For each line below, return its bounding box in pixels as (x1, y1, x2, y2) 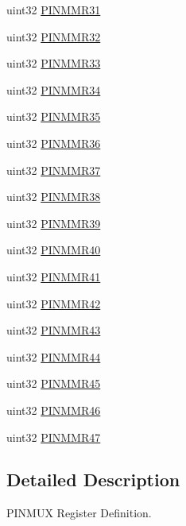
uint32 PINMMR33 (6, 55, 101, 72)
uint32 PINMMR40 (6, 242, 101, 258)
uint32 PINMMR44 (6, 348, 101, 365)
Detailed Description (6, 467, 180, 492)
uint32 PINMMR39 (6, 215, 101, 231)
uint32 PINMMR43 (6, 322, 101, 338)
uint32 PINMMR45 (6, 375, 101, 392)
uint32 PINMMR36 (6, 134, 101, 151)
